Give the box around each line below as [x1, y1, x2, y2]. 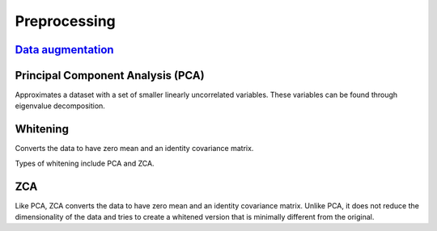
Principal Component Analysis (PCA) [15, 69, 206, 82]
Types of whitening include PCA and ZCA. [15, 158, 155, 168]
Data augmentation [15, 43, 114, 57]
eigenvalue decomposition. [15, 101, 105, 111]
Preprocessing [15, 12, 117, 30]
